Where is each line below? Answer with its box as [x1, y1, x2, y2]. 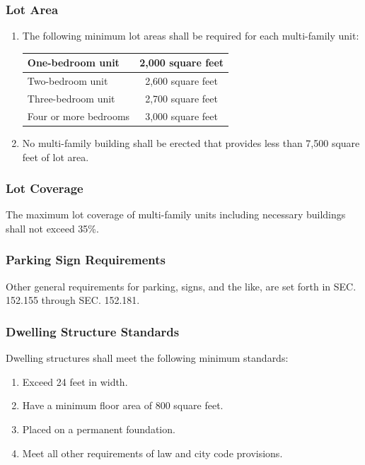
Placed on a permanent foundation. [22, 421, 175, 436]
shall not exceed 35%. [6, 220, 99, 235]
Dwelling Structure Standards [6, 322, 180, 340]
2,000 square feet [139, 55, 224, 70]
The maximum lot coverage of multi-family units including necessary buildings [6, 207, 346, 222]
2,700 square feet [145, 91, 218, 105]
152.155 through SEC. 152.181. [6, 293, 140, 307]
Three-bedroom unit [27, 91, 115, 105]
